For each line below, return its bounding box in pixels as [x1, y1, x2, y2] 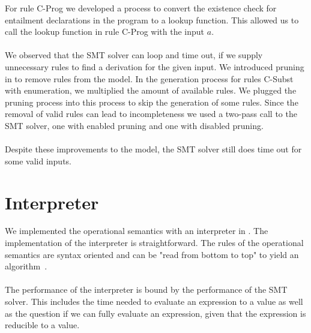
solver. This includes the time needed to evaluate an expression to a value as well [5, 295, 303, 307]
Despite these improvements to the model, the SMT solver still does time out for [5, 143, 302, 155]
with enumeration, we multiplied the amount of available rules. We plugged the [5, 84, 297, 97]
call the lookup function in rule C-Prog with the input [5, 25, 205, 38]
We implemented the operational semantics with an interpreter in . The [5, 224, 268, 237]
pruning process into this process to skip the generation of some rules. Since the [5, 95, 298, 108]
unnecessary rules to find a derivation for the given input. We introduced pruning [5, 60, 304, 73]
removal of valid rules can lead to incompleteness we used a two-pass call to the [5, 107, 297, 120]
